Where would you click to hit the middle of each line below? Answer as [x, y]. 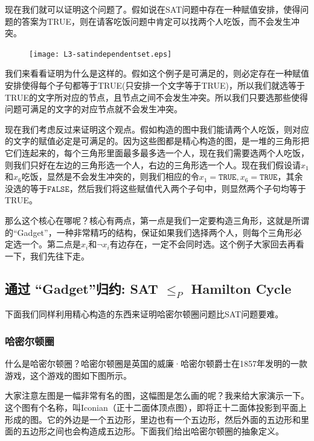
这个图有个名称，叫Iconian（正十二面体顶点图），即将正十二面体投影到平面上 [156, 407]
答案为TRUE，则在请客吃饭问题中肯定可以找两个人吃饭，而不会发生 [156, 21]
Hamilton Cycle [241, 288]
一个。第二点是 [51, 244]
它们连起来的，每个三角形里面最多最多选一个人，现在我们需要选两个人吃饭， [157, 153]
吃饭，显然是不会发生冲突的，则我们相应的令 [110, 176]
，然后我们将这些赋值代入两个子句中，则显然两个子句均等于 [187, 188]
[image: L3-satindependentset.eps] [101, 54]
